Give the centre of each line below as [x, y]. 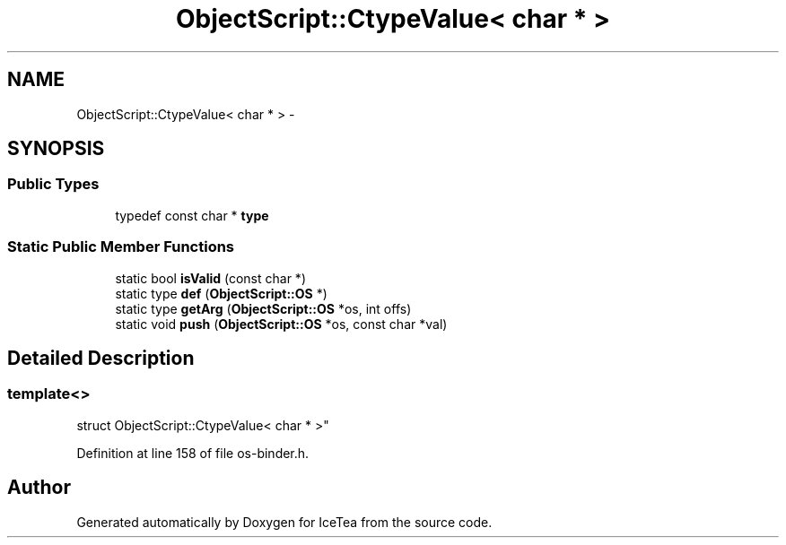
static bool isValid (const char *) [210, 278]
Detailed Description [101, 358]
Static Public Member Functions [121, 247]
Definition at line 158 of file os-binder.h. [193, 453]
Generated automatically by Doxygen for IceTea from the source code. [284, 522]
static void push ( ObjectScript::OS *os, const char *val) [281, 324]
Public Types [53, 184]
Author [39, 488]
